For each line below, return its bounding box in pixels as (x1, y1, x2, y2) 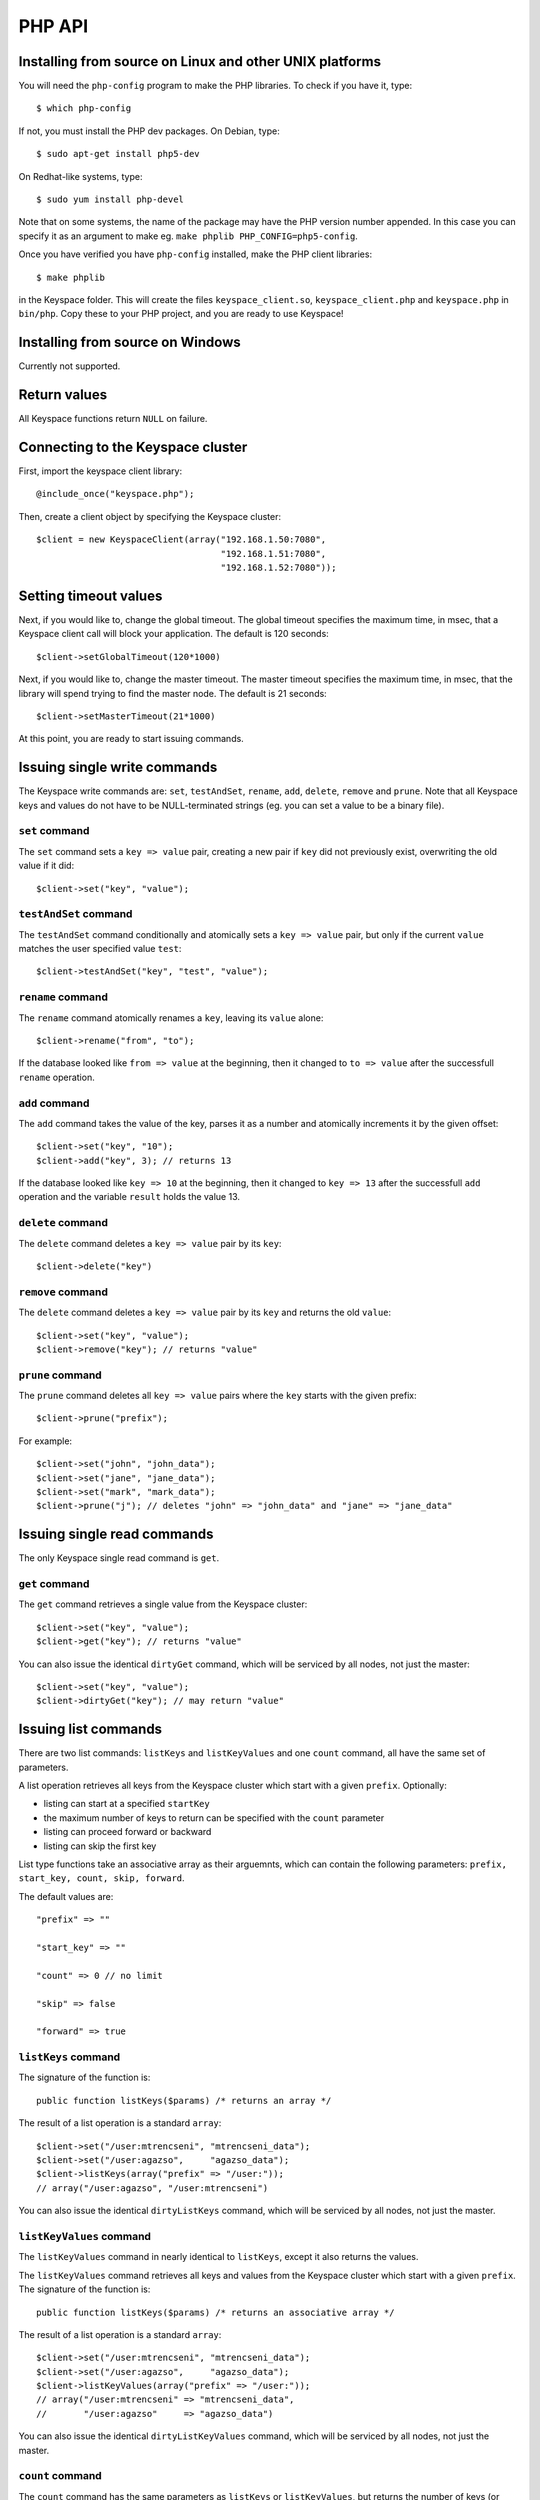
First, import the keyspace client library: (18, 465, 183, 477)
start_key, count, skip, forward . (18, 1872, 185, 1884)
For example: (18, 1435, 73, 1447)
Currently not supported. (18, 360, 121, 372)
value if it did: (18, 860, 75, 872)
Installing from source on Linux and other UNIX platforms (18, 53, 382, 70)
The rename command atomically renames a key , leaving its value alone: (18, 1011, 324, 1024)
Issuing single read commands (18, 1526, 214, 1543)
